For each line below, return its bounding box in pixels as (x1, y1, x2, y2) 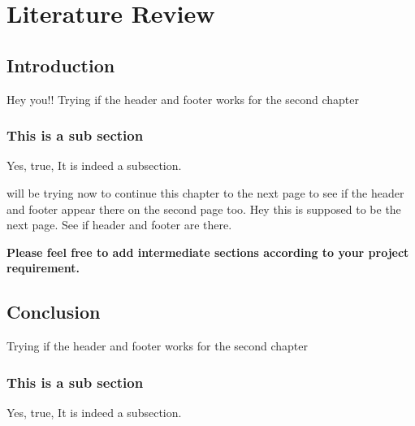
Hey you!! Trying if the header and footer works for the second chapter (6, 90, 360, 107)
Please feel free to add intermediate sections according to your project (6, 243, 409, 260)
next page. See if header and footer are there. (6, 216, 232, 233)
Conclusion (6, 299, 101, 324)
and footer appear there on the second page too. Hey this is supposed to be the (6, 200, 401, 217)
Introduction (6, 52, 115, 77)
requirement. (6, 259, 80, 276)
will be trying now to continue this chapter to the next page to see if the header (6, 184, 404, 201)
